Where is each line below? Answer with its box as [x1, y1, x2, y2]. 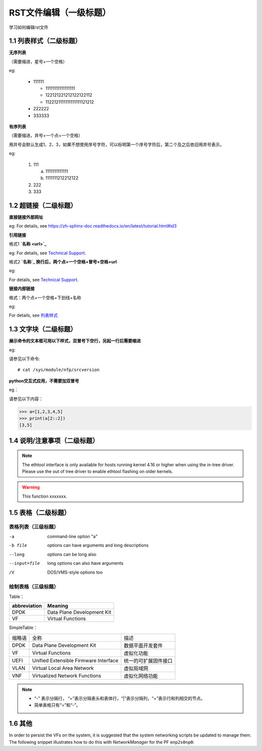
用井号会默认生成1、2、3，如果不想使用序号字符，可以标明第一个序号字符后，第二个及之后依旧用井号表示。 [9, 141, 224, 147]
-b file [9, 542, 28, 548]
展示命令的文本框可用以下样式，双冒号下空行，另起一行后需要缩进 [9, 338, 141, 344]
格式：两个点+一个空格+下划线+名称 [9, 295, 82, 300]
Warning [22, 484, 40, 490]
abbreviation [12, 603, 42, 610]
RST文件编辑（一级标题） [9, 7, 111, 18]
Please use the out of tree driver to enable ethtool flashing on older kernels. [22, 469, 173, 474]
